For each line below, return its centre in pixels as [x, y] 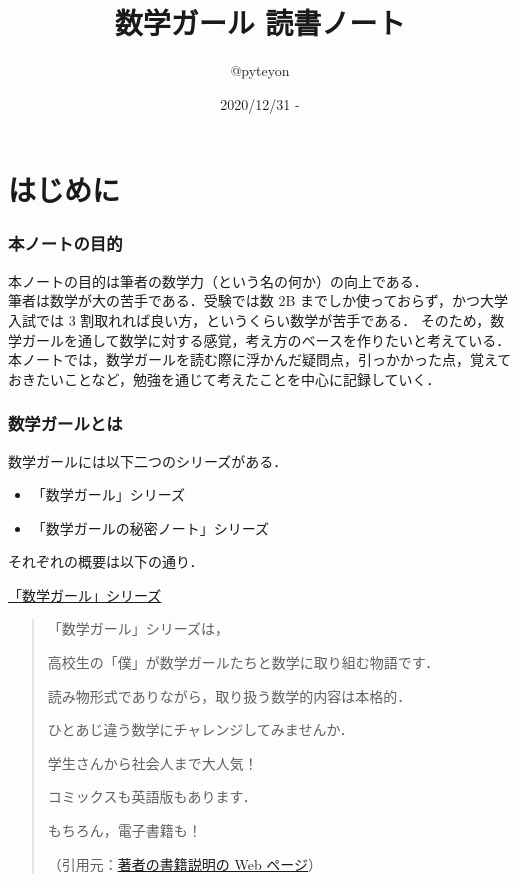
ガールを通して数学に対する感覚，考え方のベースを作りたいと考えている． [266, 339]
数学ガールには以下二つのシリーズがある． [148, 460]
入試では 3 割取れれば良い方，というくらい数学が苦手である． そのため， [249, 319]
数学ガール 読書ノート [260, 22]
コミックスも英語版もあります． [152, 796]
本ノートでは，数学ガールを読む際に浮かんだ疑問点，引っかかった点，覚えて [260, 359]
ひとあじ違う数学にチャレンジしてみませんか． [200, 729]
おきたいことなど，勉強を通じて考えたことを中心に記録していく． [224, 378]
